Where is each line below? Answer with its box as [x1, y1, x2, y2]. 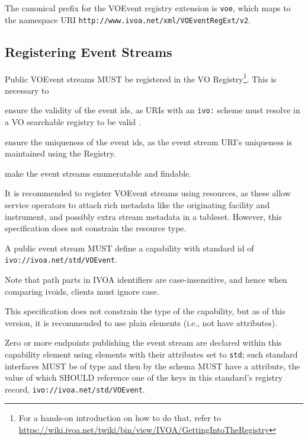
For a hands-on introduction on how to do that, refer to [18, 412, 221, 424]
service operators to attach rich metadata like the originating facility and [5, 198, 270, 211]
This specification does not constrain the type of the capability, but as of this [5, 305, 285, 317]
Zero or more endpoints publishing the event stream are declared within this [5, 336, 282, 349]
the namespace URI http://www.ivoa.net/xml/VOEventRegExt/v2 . [5, 13, 251, 25]
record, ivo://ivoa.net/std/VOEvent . [5, 382, 145, 395]
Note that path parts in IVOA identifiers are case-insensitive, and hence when [5, 273, 287, 286]
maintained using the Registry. [5, 147, 116, 160]
